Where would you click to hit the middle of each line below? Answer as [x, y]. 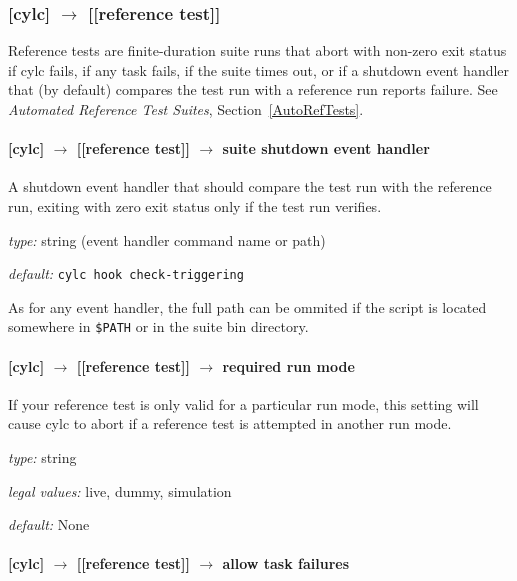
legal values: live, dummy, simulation [120, 490]
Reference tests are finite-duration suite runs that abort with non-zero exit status [257, 50]
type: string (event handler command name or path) [167, 239]
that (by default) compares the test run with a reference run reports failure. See [253, 89]
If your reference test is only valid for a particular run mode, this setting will [243, 403]
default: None [49, 524]
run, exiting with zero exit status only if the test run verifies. [195, 205]
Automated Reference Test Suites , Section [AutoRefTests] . [186, 109]
